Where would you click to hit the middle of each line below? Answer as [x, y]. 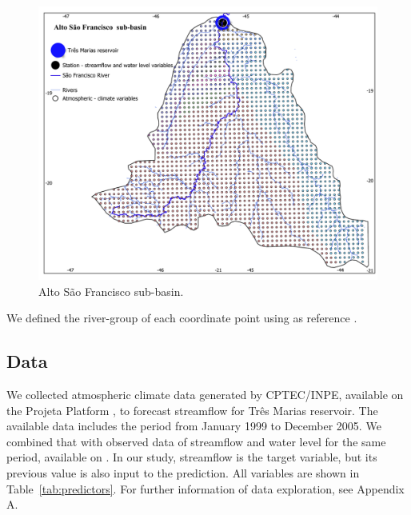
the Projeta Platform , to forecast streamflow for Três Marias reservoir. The [192, 410]
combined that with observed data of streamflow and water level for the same [196, 441]
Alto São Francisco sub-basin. [111, 291]
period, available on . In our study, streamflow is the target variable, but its [192, 457]
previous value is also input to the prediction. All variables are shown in [183, 472]
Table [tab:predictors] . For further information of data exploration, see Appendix [205, 488]
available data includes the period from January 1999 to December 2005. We [194, 426]
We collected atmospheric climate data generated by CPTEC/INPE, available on [205, 394]
